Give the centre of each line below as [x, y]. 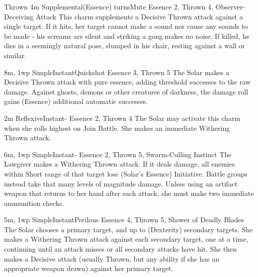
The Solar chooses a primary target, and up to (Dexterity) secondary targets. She [129, 229]
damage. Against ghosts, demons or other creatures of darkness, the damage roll [126, 91]
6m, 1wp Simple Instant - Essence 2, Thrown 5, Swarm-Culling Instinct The [118, 154]
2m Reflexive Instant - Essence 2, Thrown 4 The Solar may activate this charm [122, 118]
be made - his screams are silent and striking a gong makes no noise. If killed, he [127, 36]
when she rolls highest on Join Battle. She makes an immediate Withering [117, 128]
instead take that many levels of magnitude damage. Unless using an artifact [121, 183]
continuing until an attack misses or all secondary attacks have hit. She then [121, 249]
